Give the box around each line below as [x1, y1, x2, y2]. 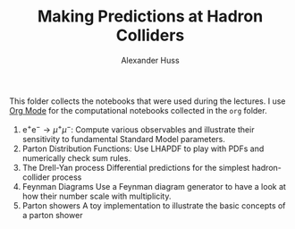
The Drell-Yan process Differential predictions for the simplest [21, 162, 250, 173]
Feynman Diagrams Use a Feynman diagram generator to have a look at [21, 181, 286, 191]
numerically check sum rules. [21, 152, 131, 163]
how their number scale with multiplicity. [21, 191, 172, 201]
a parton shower [21, 209, 83, 220]
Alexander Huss [120, 55, 181, 65]
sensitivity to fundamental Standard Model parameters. [21, 133, 226, 144]
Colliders [115, 25, 185, 46]
